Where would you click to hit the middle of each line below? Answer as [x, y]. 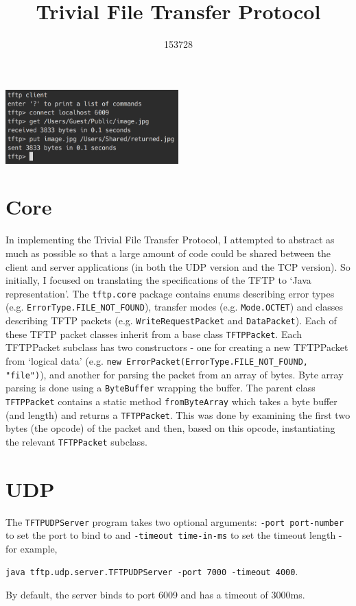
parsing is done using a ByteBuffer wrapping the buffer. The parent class [161, 388]
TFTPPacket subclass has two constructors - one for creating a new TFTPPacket [177, 347]
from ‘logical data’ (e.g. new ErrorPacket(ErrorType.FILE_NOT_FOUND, [157, 360]
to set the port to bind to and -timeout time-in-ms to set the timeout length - [174, 535]
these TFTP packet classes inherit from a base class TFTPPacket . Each [154, 334]
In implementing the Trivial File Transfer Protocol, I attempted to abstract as [170, 240]
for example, [32, 548]
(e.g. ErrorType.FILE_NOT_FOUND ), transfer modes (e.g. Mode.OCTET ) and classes [174, 307]
